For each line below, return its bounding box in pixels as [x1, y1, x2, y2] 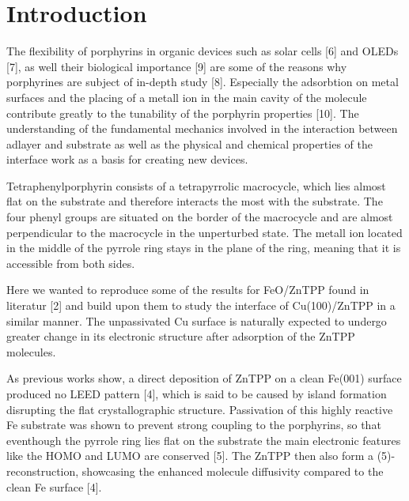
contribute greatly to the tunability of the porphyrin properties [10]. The [6, 104, 359, 121]
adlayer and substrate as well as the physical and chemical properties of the [6, 135, 373, 152]
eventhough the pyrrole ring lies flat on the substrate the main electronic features [6, 431, 401, 448]
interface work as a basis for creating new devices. [6, 151, 248, 168]
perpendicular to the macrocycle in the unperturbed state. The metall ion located [6, 224, 403, 240]
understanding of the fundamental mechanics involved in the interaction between [6, 120, 398, 137]
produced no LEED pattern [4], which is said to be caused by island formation [6, 386, 387, 401]
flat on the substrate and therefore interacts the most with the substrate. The [6, 193, 383, 209]
